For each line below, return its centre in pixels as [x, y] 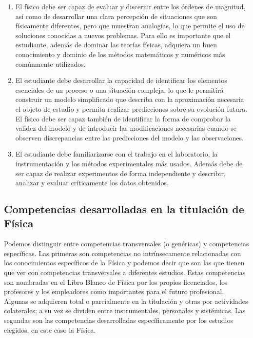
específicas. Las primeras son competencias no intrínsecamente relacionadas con [123, 253]
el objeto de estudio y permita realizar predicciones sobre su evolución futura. [131, 109]
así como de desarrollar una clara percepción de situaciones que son [116, 16]
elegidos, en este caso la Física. [50, 329]
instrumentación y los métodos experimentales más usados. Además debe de [129, 163]
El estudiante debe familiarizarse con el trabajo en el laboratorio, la [117, 154]
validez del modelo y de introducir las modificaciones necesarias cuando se [126, 128]
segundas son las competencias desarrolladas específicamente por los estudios [118, 320]
